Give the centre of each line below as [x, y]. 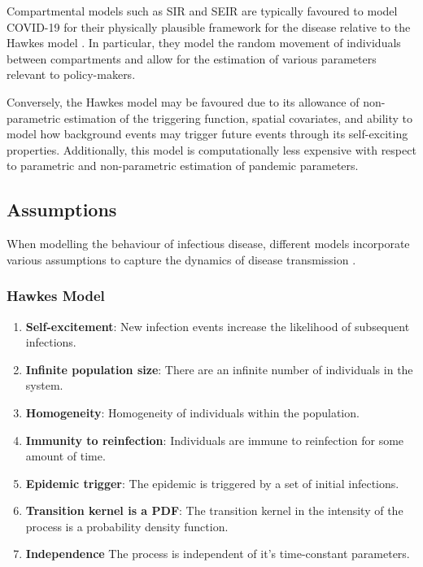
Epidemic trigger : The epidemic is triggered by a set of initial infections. [212, 483]
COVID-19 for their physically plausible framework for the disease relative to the [209, 26]
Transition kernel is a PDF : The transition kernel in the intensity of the [214, 510]
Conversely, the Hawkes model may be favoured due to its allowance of [183, 101]
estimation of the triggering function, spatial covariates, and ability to [238, 118]
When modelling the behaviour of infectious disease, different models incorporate [208, 244]
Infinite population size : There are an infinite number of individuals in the [219, 369]
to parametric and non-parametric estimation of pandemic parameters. [183, 166]
